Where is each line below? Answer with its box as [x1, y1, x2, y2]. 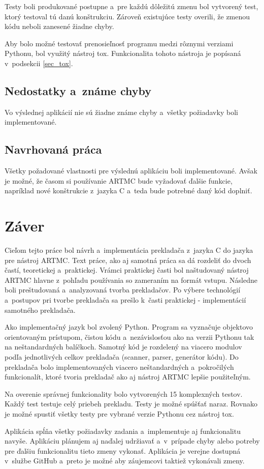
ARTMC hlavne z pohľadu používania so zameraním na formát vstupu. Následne [5, 274, 257, 285]
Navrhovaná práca [5, 141, 102, 157]
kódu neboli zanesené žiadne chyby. [5, 21, 114, 32]
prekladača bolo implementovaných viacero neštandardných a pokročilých [5, 361, 234, 372]
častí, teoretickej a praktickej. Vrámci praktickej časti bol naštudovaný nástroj [5, 265, 249, 275]
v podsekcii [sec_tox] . [5, 57, 73, 68]
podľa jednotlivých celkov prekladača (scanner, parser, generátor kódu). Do [5, 351, 239, 362]
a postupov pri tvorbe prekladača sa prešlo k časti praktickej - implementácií [5, 295, 246, 305]
